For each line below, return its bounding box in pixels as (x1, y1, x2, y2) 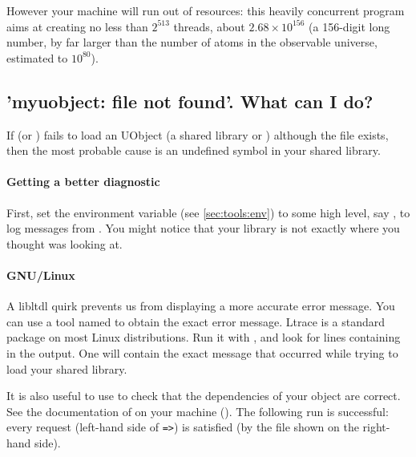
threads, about (173, 18, 245, 34)
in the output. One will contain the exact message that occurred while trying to (6, 344, 398, 361)
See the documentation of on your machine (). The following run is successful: (6, 402, 389, 419)
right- (362, 419, 390, 435)
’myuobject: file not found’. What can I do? (6, 88, 374, 113)
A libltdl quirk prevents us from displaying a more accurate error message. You (6, 297, 395, 314)
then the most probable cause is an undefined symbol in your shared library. (6, 142, 381, 159)
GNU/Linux (6, 266, 75, 283)
